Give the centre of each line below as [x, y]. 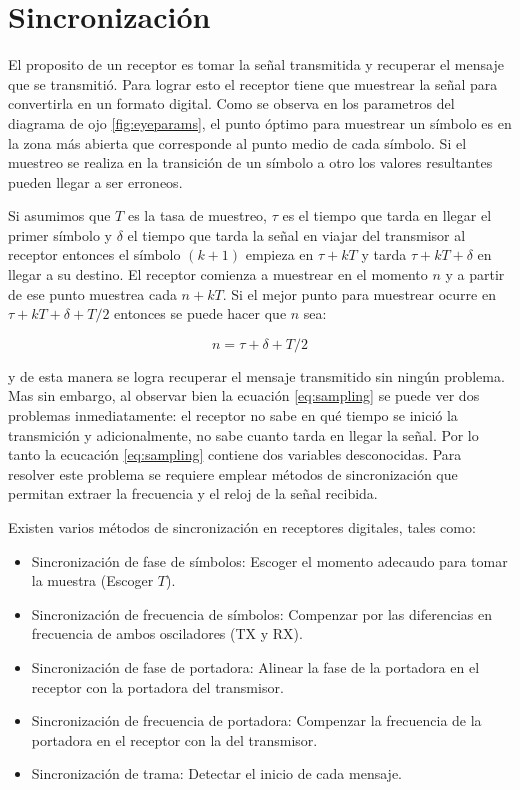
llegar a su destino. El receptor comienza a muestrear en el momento [218, 274]
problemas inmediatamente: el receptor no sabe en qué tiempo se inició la [233, 415]
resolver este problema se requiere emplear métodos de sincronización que [233, 473]
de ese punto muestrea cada [92, 293]
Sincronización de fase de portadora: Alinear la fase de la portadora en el [255, 666]
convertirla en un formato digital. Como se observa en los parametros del [231, 103]
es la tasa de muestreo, [197, 215]
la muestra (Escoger [92, 580]
